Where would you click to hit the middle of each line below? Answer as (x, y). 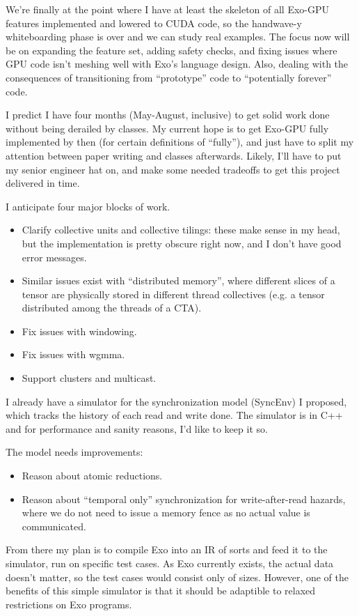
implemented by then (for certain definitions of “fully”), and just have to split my (180, 142)
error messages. (54, 257)
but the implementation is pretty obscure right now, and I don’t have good (182, 243)
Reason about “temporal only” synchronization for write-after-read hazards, (184, 499)
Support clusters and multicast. (89, 378)
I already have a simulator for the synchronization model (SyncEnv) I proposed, (176, 401)
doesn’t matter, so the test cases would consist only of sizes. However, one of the (177, 577)
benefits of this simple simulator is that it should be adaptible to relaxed (161, 591)
